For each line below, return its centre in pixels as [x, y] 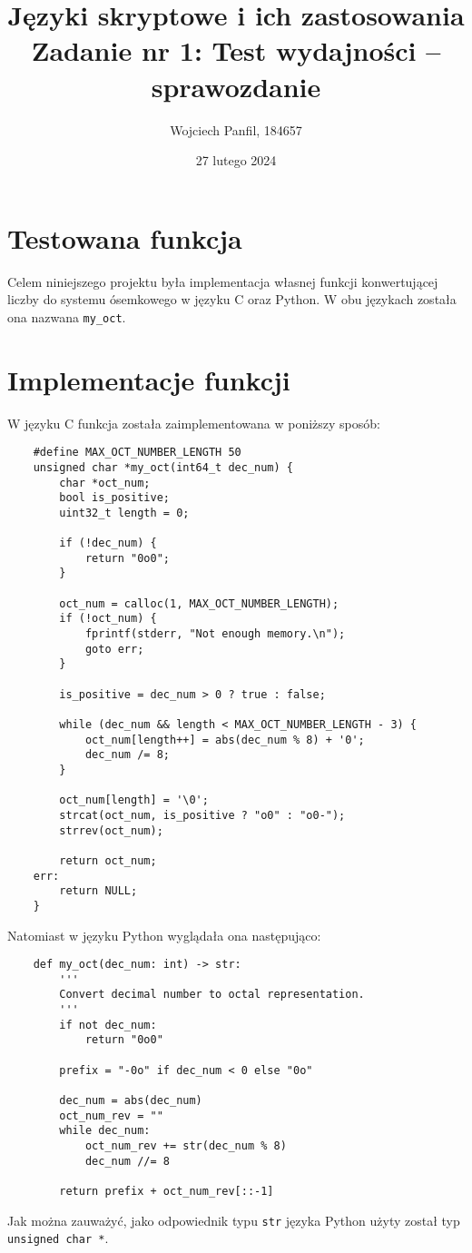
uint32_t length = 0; [124, 513]
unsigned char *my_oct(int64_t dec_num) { [163, 467]
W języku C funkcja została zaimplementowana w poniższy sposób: [194, 423]
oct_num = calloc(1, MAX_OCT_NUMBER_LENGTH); [199, 603]
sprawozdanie [236, 86]
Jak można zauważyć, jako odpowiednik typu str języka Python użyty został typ [234, 1220]
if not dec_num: [108, 1025]
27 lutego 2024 [236, 160]
